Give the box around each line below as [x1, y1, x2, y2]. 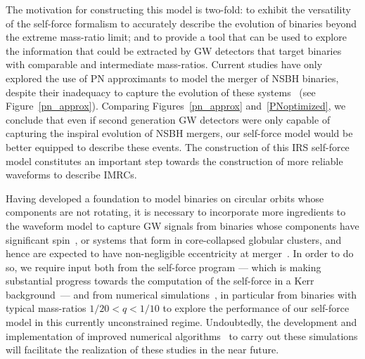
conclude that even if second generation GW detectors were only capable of [6, 112, 331, 126]
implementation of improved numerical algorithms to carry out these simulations [6, 328, 358, 343]
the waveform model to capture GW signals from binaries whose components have [6, 218, 359, 233]
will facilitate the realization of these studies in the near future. [6, 342, 279, 357]
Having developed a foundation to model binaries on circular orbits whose [6, 190, 324, 205]
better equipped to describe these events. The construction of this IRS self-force [6, 139, 350, 154]
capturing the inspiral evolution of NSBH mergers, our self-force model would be [6, 126, 353, 141]
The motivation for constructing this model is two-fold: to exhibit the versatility [6, 2, 351, 16]
